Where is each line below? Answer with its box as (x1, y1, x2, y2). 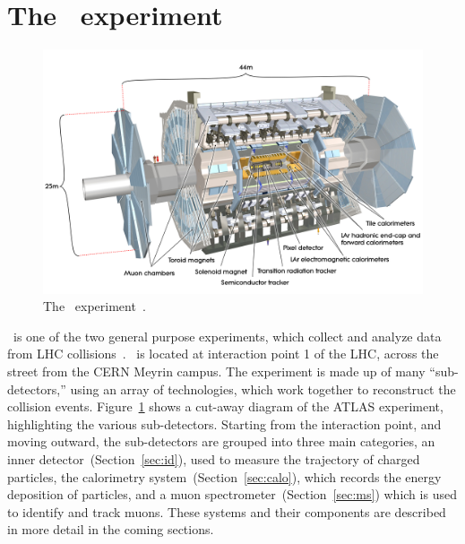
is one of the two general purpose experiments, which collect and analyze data (13, 326, 442, 345)
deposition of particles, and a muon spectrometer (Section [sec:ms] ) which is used (7, 485, 457, 504)
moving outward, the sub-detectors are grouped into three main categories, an (7, 432, 435, 451)
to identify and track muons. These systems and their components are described (7, 502, 446, 521)
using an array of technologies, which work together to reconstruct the (70, 379, 456, 398)
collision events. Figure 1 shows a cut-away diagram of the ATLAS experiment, (7, 397, 443, 416)
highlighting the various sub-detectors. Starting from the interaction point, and (7, 414, 442, 433)
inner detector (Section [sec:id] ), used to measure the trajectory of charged (7, 449, 420, 468)
